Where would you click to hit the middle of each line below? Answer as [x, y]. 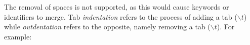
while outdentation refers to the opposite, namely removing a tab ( [107, 27]
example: [18, 36]
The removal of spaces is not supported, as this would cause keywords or [117, 7]
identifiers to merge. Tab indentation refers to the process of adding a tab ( [121, 16]
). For [226, 27]
